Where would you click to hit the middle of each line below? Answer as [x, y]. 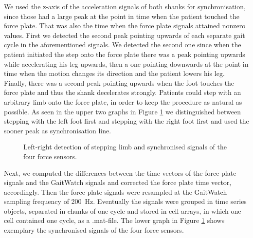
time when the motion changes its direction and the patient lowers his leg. [114, 73]
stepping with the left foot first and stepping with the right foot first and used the [126, 121]
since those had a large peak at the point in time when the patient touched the [122, 16]
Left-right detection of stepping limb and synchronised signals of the [125, 147]
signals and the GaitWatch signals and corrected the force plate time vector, [118, 182]
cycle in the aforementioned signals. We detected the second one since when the [123, 45]
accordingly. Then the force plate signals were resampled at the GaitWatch [116, 192]
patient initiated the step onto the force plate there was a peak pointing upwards [125, 54]
